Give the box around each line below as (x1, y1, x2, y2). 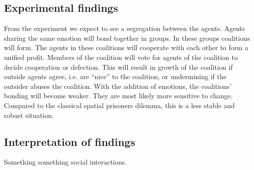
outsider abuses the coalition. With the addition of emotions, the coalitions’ (4, 81, 232, 91)
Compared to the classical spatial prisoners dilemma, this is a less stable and (4, 100, 235, 110)
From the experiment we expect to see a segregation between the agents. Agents (4, 23, 245, 33)
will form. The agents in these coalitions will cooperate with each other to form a (4, 42, 249, 53)
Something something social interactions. (4, 157, 127, 167)
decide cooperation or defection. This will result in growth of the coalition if (4, 61, 233, 72)
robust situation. (4, 110, 54, 120)
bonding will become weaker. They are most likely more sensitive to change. (4, 90, 233, 101)
